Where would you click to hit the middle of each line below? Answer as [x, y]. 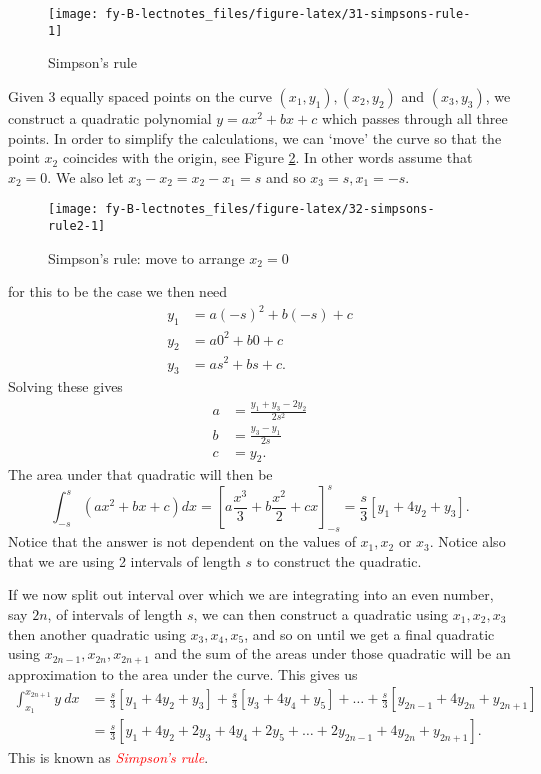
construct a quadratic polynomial [110, 117]
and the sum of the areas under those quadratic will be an [332, 653]
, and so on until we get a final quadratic [369, 633]
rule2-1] [77, 225]
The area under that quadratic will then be [140, 474]
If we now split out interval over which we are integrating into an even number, [251, 594]
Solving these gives [65, 386]
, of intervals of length [115, 614]
